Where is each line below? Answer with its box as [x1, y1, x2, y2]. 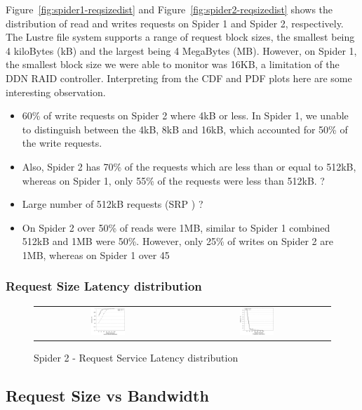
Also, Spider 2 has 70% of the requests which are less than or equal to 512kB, [22, 159, 356, 173]
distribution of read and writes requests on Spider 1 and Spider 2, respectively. [6, 15, 344, 30]
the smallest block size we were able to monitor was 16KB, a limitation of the [6, 57, 340, 72]
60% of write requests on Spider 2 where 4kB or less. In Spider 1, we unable [22, 108, 349, 123]
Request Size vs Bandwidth [6, 384, 209, 406]
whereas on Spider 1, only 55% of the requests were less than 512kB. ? [22, 173, 325, 187]
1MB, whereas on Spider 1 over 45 [22, 247, 170, 262]
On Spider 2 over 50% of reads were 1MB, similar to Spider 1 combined [22, 220, 330, 234]
